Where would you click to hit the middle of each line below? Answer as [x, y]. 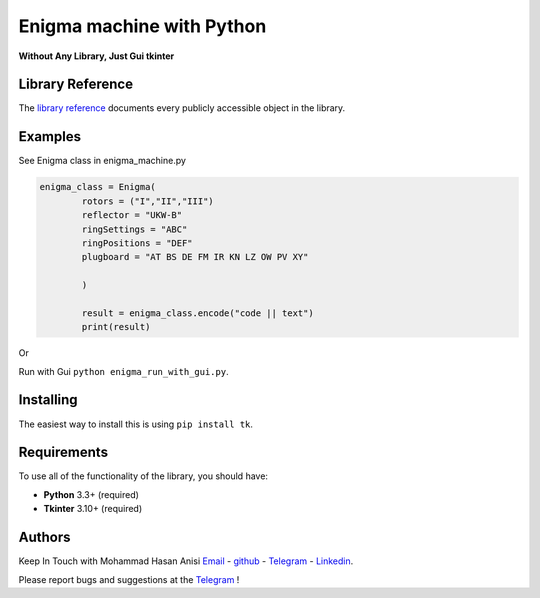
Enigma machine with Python [142, 26]
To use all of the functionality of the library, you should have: [143, 476]
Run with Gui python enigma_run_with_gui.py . [123, 371]
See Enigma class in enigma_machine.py [102, 161]
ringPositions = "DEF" [137, 243]
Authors [44, 537]
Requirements [63, 452]
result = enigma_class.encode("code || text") [197, 313]
